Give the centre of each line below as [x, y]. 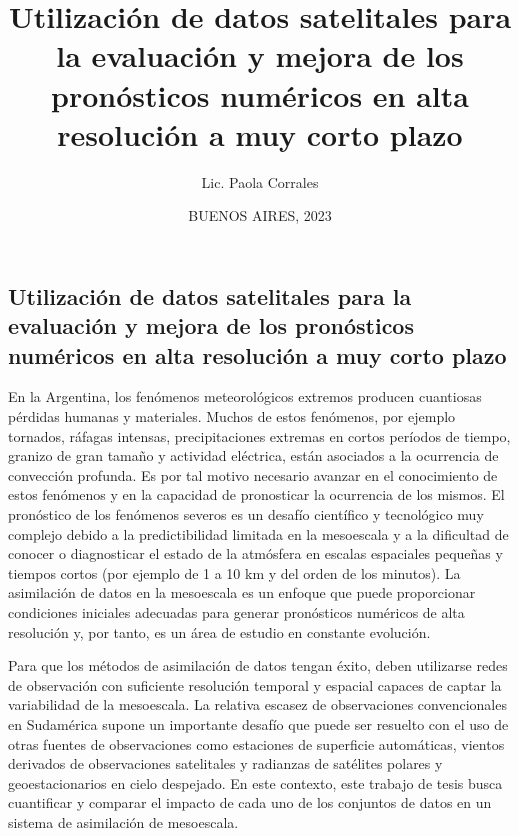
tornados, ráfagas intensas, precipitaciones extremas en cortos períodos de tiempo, [259, 435]
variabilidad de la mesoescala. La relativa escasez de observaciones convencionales [257, 704]
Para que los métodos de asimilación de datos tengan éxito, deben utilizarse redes [258, 665]
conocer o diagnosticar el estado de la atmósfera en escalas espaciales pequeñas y [255, 553]
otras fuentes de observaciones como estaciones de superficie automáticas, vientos [256, 743]
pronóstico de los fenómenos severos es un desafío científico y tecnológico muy [246, 514]
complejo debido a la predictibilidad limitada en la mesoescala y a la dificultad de [258, 533]
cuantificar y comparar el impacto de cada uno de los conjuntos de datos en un [250, 802]
